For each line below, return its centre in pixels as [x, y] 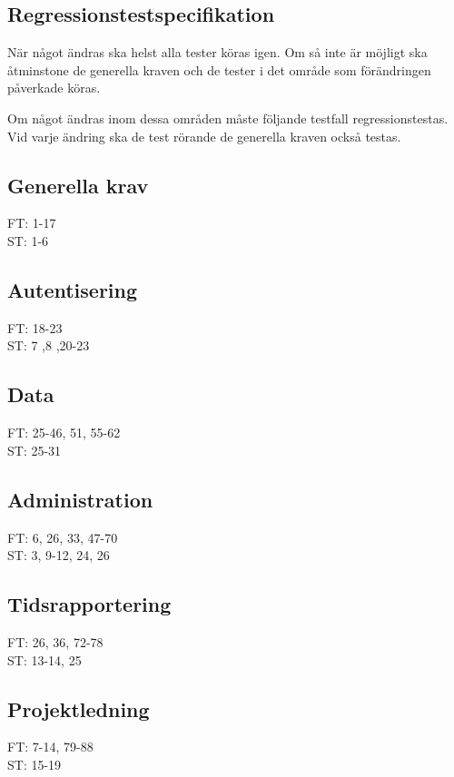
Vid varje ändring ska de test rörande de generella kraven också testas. [204, 136]
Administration [80, 499]
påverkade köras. [54, 88]
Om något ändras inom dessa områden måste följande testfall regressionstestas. [228, 118]
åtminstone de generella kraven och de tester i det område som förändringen [219, 69]
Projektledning [79, 708]
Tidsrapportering [89, 604]
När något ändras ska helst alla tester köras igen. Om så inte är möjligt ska [217, 52]
